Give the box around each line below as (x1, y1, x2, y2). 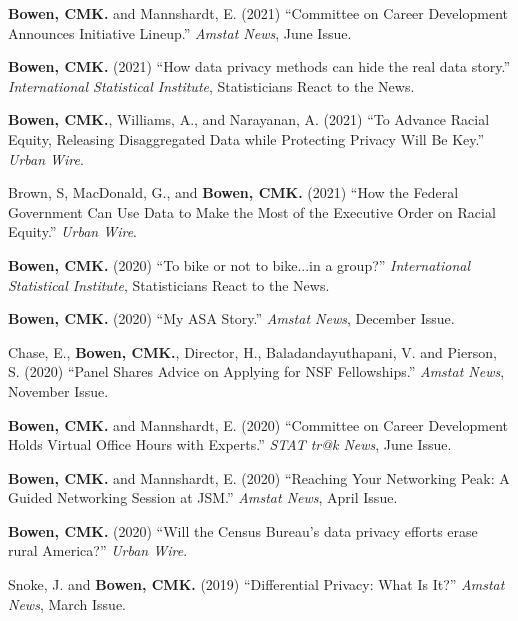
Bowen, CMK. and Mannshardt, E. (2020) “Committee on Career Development (8, 414, 508, 435)
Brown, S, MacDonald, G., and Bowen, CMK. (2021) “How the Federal (8, 182, 459, 203)
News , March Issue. (8, 593, 127, 614)
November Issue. (8, 380, 109, 401)
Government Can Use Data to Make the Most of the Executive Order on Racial (8, 201, 496, 222)
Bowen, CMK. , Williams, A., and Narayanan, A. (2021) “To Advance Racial (8, 109, 490, 130)
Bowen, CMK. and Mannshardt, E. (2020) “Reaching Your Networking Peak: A (8, 467, 510, 488)
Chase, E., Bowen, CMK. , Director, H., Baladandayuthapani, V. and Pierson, (8, 341, 497, 362)
